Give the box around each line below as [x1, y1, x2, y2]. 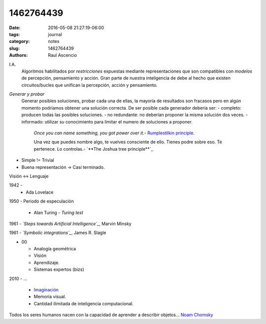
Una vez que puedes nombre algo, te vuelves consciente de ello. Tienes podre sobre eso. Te [33, 139, 222, 145]
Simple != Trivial [21, 157, 54, 163]
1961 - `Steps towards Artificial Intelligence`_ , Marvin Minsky [9, 220, 132, 227]
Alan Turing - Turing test [33, 209, 83, 215]
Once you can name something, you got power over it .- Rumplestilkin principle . [33, 130, 195, 136]
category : [9, 39, 30, 44]
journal [48, 31, 63, 37]
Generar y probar [9, 91, 44, 97]
